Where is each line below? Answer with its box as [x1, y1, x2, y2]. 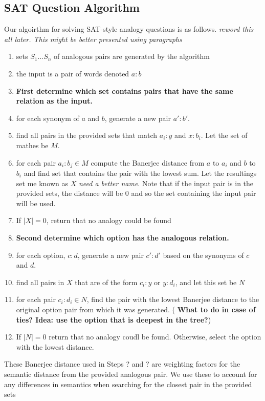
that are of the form [75, 276, 138, 287]
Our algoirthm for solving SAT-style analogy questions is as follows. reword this [4, 24, 254, 34]
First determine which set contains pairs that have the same [16, 85, 233, 96]
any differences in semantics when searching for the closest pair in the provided [4, 378, 252, 389]
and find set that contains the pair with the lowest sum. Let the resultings [24, 168, 257, 178]
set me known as [16, 177, 69, 188]
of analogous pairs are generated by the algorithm [54, 51, 210, 62]
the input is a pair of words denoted [16, 68, 129, 78]
